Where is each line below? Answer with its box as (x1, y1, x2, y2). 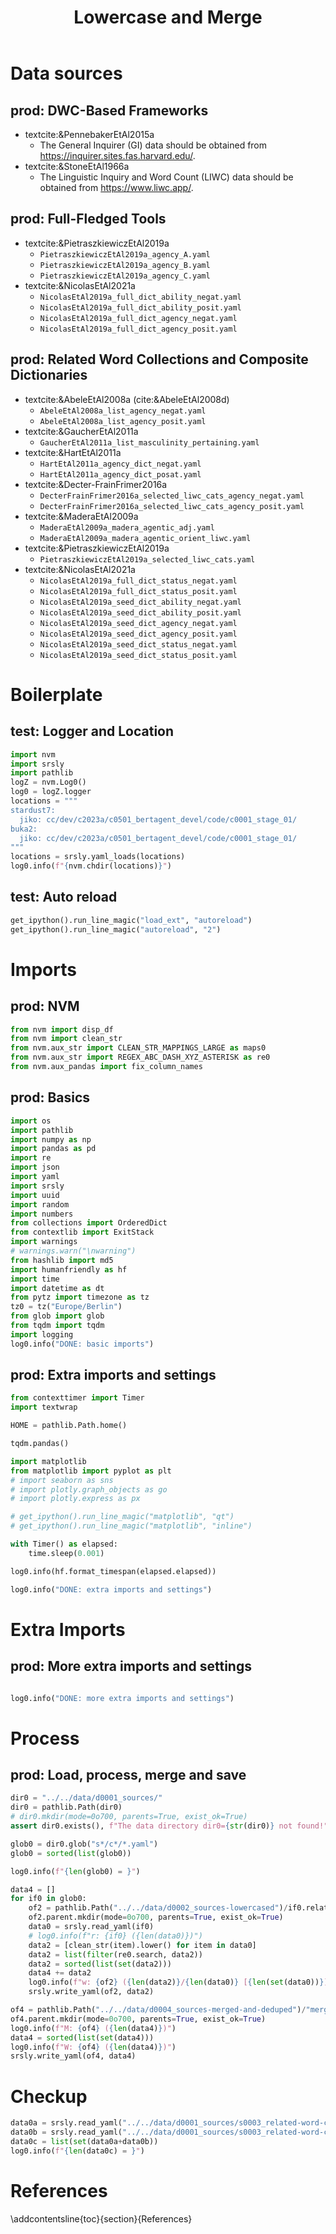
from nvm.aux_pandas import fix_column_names (10, 1062, 203, 1072)
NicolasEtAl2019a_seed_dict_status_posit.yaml (39, 650, 238, 660)
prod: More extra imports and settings (10, 1658, 252, 1675)
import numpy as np (10, 1134, 92, 1145)
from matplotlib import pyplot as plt (10, 1466, 172, 1476)
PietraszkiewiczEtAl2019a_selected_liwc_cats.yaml (39, 554, 256, 565)
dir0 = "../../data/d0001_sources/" (10, 1793, 163, 1803)
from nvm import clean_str (10, 1034, 123, 1044)
